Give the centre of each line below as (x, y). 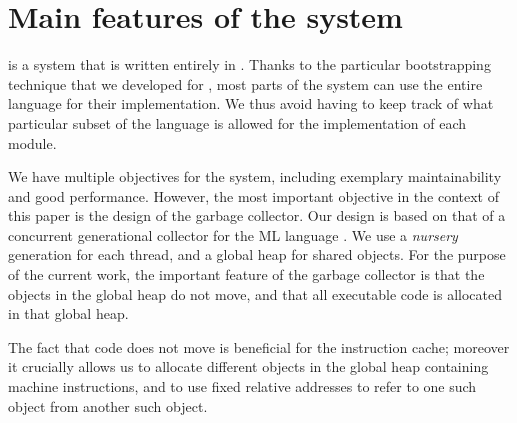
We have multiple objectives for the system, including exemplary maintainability (255, 176)
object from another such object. (108, 405)
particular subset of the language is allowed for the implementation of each (237, 122)
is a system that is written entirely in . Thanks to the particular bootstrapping (249, 64)
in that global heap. (68, 313)
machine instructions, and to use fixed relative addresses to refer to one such (242, 386)
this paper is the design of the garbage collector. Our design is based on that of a (257, 215)
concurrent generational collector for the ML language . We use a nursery (233, 234)
